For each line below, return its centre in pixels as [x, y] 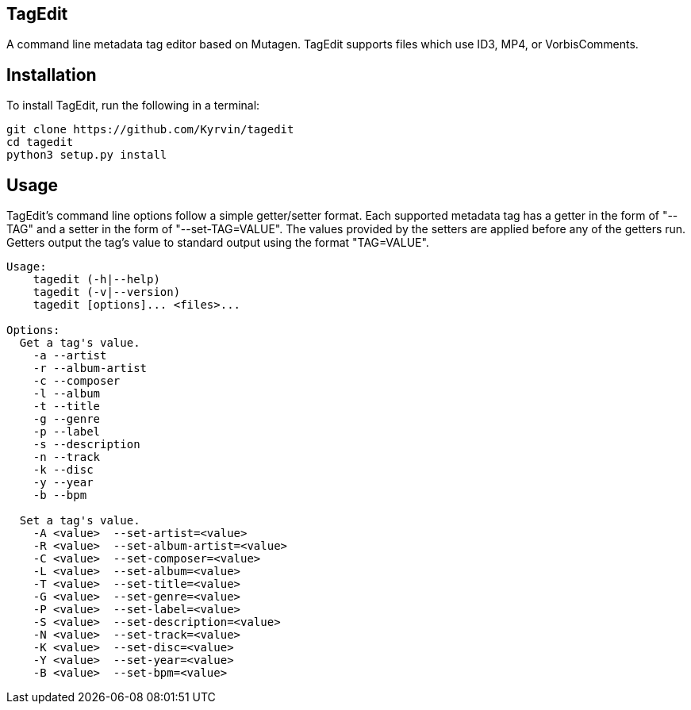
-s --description [86, 445]
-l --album [67, 394]
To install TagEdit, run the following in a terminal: [133, 106]
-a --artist [70, 356]
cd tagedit [40, 142]
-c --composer [77, 381]
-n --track [67, 457]
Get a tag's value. [80, 343]
